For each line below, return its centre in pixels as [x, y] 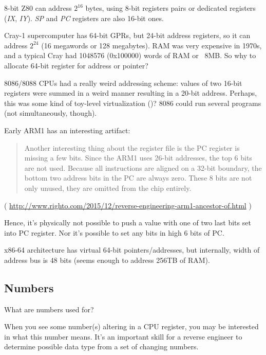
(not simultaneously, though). [51, 113]
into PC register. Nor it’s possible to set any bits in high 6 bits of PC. [114, 232]
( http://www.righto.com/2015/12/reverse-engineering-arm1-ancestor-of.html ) [128, 205]
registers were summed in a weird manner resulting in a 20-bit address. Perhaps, [131, 93]
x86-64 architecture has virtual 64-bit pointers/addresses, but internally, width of [132, 250]
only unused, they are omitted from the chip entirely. [108, 188]
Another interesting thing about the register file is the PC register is [132, 147]
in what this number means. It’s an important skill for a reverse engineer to [123, 336]
